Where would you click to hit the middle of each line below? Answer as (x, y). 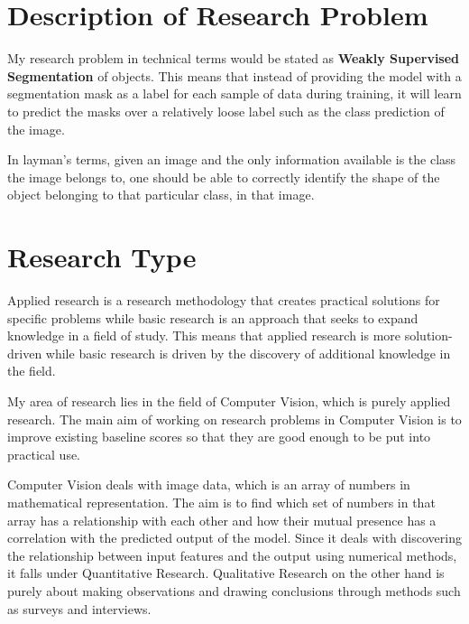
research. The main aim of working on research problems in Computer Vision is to (234, 419)
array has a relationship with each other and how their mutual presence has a (222, 520)
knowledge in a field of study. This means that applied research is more (204, 335)
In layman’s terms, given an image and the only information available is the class (232, 159)
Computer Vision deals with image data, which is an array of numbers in (209, 484)
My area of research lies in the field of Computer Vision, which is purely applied (229, 400)
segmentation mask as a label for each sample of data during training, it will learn (234, 93)
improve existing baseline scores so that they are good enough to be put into (219, 437)
